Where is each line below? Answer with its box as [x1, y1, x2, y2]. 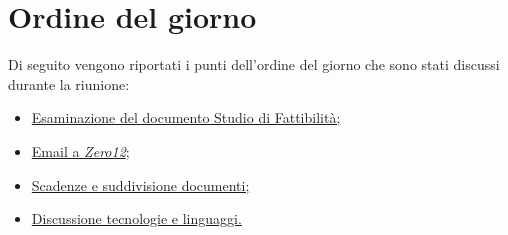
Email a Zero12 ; [31, 140, 130, 161]
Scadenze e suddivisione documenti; [31, 174, 250, 195]
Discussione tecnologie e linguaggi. [31, 208, 242, 229]
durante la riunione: [8, 73, 130, 94]
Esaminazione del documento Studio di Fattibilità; [31, 107, 341, 128]
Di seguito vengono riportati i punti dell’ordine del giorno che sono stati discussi [8, 54, 500, 75]
